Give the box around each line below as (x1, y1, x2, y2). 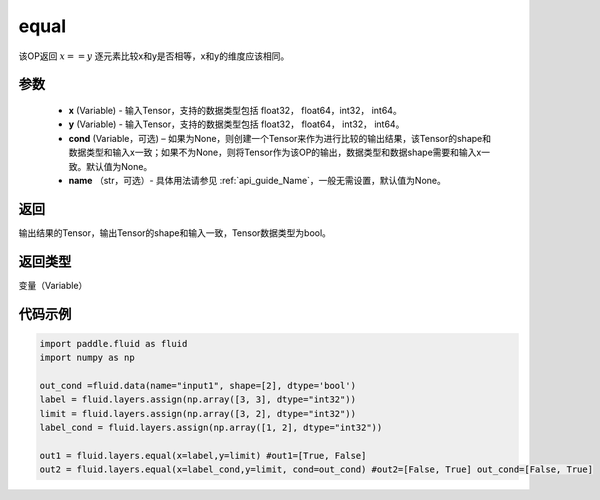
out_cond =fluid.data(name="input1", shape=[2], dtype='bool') (39, 380, 357, 391)
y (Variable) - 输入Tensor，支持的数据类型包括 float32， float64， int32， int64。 (68, 118, 405, 130)
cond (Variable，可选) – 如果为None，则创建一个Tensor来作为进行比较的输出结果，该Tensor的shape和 (68, 132, 492, 144)
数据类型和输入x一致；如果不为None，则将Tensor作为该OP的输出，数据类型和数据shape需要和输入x (68, 146, 482, 159)
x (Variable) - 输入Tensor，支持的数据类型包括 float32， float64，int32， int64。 (68, 104, 402, 116)
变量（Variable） (18, 279, 88, 291)
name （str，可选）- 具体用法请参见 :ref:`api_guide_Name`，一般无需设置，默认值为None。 (68, 174, 447, 186)
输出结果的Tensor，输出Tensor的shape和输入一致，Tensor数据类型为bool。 (18, 226, 332, 239)
